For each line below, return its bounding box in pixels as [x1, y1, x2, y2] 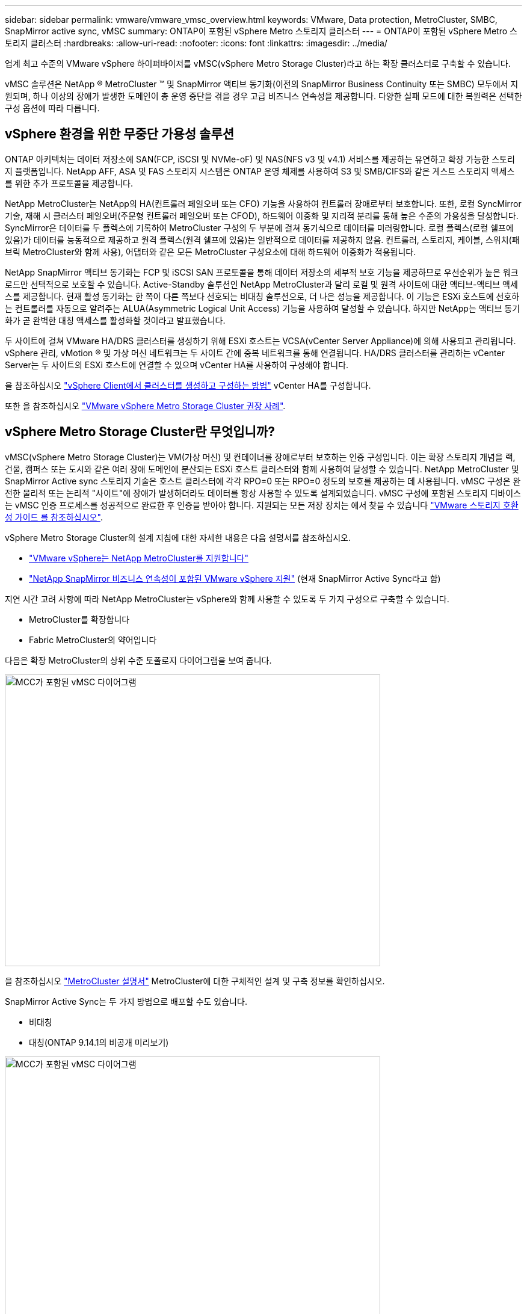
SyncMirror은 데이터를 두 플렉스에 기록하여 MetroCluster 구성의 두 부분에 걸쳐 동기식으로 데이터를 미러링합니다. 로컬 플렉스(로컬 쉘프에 [5, 222, 514, 233]
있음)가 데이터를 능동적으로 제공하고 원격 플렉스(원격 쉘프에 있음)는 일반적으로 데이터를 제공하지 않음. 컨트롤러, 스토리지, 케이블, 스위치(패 [5, 234, 520, 245]
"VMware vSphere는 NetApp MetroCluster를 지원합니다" [29, 552, 248, 563]
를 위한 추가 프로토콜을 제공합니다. [5, 177, 133, 188]
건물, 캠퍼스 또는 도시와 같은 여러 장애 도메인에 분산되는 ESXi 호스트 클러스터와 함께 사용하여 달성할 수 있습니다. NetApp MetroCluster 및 [5, 463, 519, 474]
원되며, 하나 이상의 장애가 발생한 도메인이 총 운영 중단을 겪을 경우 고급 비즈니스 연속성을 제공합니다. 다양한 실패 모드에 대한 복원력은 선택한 [5, 91, 522, 101]
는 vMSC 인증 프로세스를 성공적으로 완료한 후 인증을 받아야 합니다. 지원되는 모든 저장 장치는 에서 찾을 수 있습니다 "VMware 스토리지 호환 [5, 499, 519, 510]
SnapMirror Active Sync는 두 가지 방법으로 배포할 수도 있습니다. [5, 996, 247, 1007]
